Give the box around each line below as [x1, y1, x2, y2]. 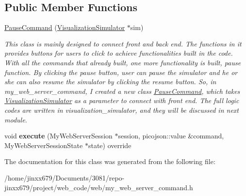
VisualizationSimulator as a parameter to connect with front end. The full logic [4, 95, 239, 106]
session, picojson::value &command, [118, 131, 224, 141]
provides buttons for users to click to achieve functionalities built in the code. [4, 48, 233, 58]
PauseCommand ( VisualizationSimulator [4, 22, 125, 32]
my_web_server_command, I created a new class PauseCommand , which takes [4, 86, 240, 96]
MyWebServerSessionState [4, 140, 83, 150]
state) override [88, 140, 131, 150]
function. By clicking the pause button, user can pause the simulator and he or [4, 67, 238, 77]
